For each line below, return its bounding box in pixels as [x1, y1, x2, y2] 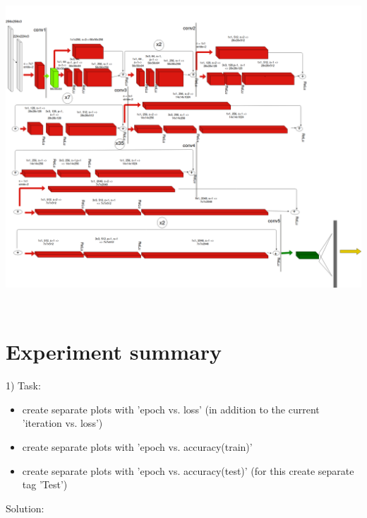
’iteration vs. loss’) [22, 416, 103, 430]
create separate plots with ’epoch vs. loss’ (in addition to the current [22, 401, 320, 416]
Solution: [6, 500, 44, 515]
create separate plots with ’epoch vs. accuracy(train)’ [22, 440, 253, 454]
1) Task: [6, 378, 41, 393]
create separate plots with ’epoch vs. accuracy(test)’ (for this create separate [22, 463, 354, 478]
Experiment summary [6, 337, 222, 366]
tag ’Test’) [22, 477, 68, 492]
